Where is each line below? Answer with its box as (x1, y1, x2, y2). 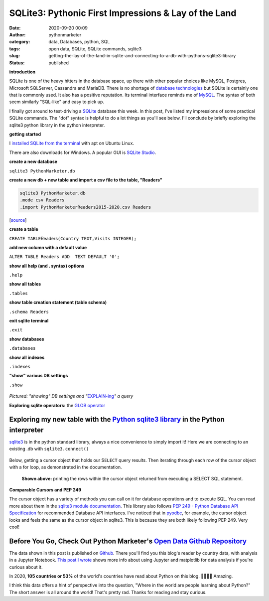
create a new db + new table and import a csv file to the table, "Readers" (9, 177, 163, 183)
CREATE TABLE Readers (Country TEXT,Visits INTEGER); (9, 235, 137, 241)
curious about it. (9, 564, 43, 570)
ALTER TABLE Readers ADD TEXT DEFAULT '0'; (9, 254, 120, 260)
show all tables (9, 281, 41, 287)
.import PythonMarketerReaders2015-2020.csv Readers (19, 204, 151, 210)
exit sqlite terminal (9, 318, 49, 324)
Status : (9, 60, 25, 66)
